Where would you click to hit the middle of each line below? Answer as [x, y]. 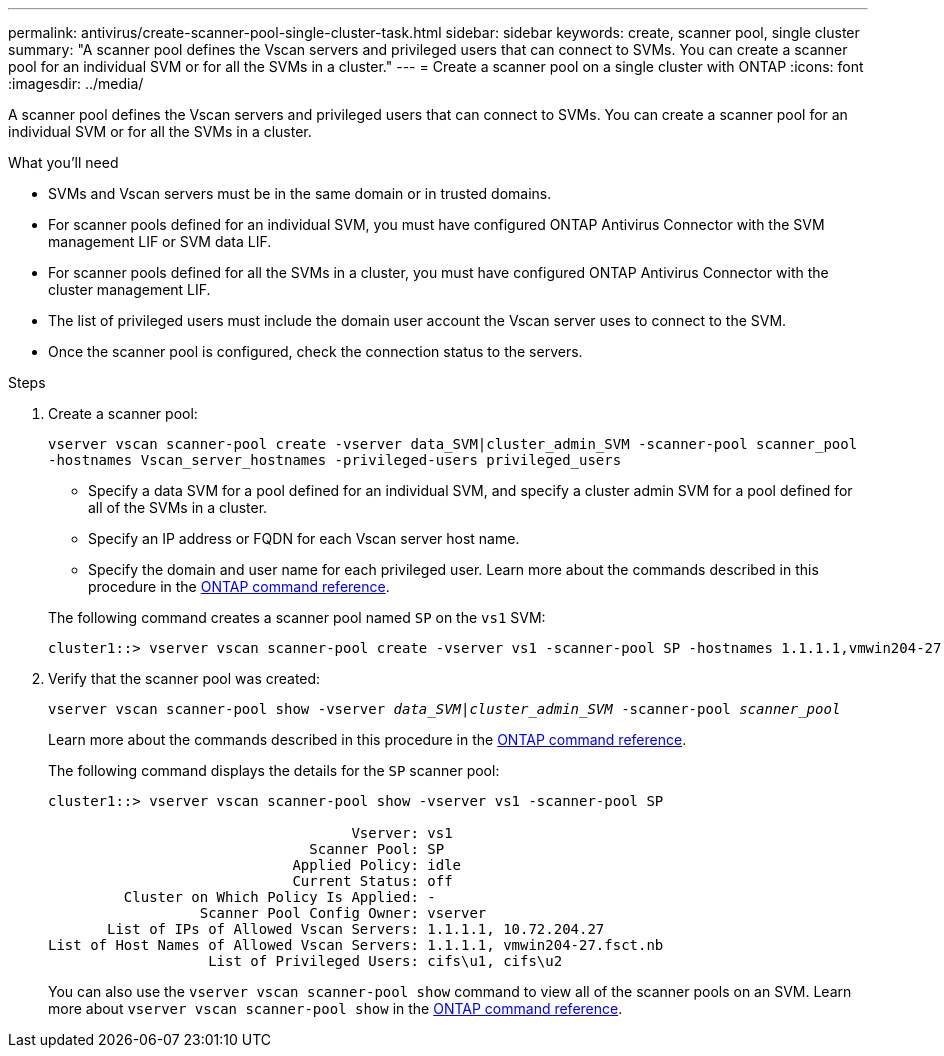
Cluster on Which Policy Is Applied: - [279, 897]
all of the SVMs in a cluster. [178, 507]
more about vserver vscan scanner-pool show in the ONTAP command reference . [335, 1008]
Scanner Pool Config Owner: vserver [343, 913]
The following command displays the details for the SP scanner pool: [274, 770]
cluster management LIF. [129, 289]
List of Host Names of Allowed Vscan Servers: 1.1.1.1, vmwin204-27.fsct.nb [356, 945]
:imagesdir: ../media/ [76, 83]
